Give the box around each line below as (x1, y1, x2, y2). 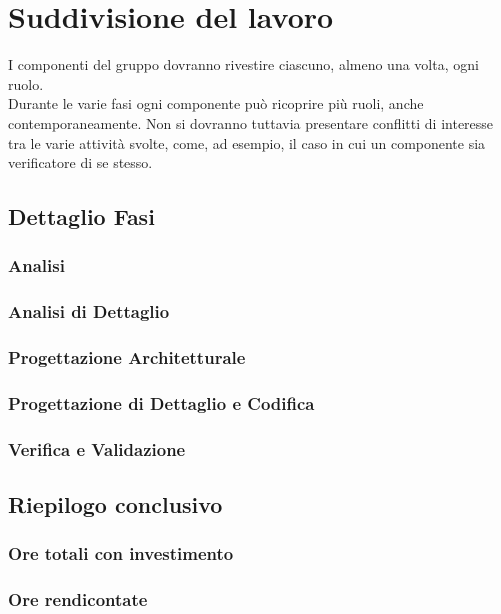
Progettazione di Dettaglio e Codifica (8, 390, 315, 415)
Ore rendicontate (8, 587, 148, 612)
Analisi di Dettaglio (8, 299, 170, 324)
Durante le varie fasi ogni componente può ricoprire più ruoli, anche (8, 93, 424, 114)
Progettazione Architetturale (8, 345, 246, 370)
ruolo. (8, 73, 44, 94)
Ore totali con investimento (8, 541, 234, 566)
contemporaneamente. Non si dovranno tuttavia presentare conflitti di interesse (8, 112, 494, 133)
